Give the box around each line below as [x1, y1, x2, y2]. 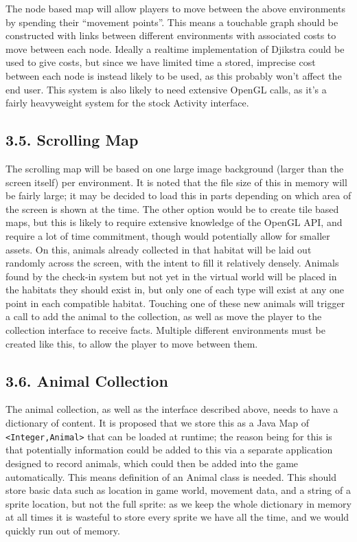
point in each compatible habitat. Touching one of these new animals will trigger [5, 295, 345, 310]
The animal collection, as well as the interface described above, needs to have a [5, 402, 338, 416]
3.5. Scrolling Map [5, 129, 139, 150]
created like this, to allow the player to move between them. [5, 336, 258, 350]
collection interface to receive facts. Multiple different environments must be [5, 323, 325, 337]
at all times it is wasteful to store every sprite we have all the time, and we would [5, 510, 349, 524]
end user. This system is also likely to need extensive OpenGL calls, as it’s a [5, 82, 327, 96]
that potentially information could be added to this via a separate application [5, 442, 333, 457]
